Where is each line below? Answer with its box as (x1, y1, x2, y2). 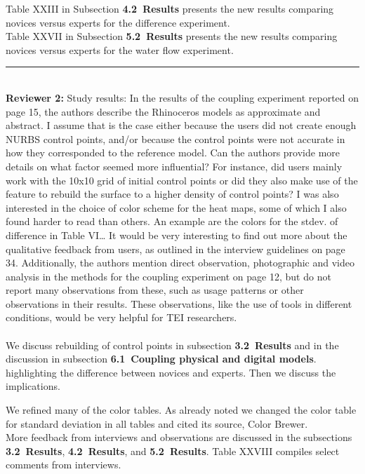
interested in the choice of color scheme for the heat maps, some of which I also (6, 200, 347, 215)
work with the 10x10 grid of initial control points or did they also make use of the (6, 172, 358, 187)
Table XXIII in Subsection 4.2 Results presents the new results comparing (6, 1, 334, 15)
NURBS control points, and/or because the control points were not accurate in (6, 131, 345, 146)
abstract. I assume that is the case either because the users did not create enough (6, 118, 357, 133)
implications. (6, 379, 60, 393)
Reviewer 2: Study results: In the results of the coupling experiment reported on (6, 90, 359, 104)
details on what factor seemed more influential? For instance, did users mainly (6, 158, 343, 173)
